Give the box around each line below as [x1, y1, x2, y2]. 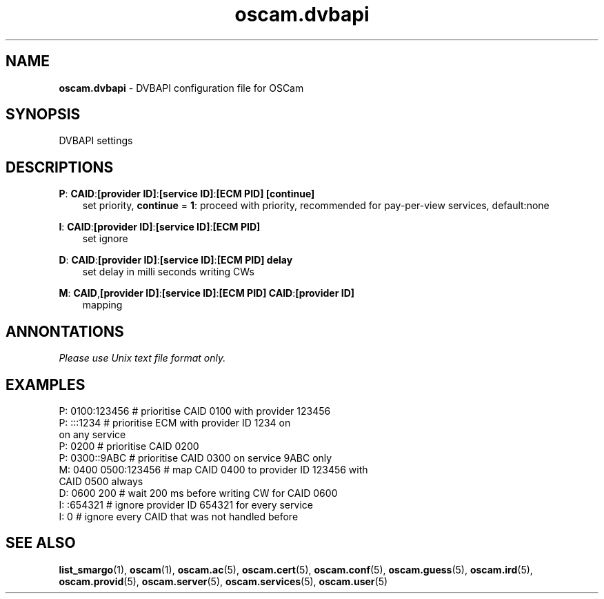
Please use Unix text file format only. [59, 352, 226, 364]
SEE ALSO [6, 534, 76, 552]
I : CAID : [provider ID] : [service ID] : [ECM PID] [59, 221, 261, 233]
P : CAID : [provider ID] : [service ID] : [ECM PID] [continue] [59, 188, 315, 200]
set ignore [82, 233, 128, 245]
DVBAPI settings [59, 135, 133, 147]
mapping [82, 299, 123, 311]
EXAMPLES [6, 375, 85, 393]
